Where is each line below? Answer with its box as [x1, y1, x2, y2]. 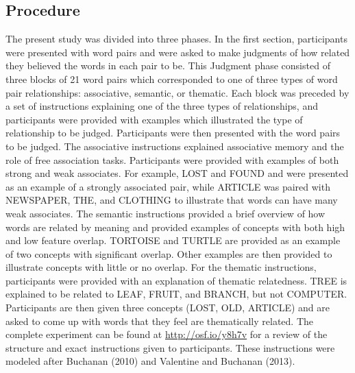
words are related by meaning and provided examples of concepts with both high [5, 219, 345, 234]
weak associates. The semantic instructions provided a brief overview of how [5, 206, 326, 220]
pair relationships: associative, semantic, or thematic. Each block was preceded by [5, 85, 350, 99]
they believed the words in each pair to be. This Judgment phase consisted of [5, 58, 330, 73]
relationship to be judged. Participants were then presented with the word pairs [5, 125, 341, 140]
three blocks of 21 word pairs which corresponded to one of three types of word [5, 71, 338, 86]
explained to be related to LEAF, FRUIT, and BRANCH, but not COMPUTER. [5, 287, 347, 301]
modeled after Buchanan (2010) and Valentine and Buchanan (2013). [5, 354, 295, 368]
